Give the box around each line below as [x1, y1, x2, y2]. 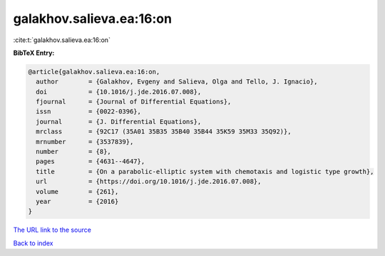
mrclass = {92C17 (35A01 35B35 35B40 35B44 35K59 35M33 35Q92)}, [36, 128, 292, 135]
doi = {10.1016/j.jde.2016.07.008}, [36, 88, 202, 96]
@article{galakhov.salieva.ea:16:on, [28, 68, 160, 76]
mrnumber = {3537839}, [36, 138, 134, 145]
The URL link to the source [13, 225, 92, 235]
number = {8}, [36, 148, 112, 156]
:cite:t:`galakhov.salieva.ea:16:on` [13, 36, 111, 44]
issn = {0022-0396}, [36, 108, 142, 116]
